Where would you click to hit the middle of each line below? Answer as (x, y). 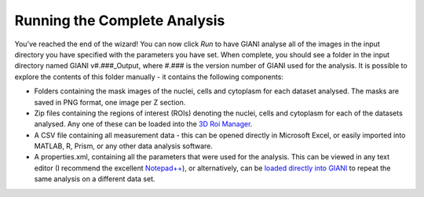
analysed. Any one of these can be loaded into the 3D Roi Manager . (143, 124)
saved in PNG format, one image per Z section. (110, 102)
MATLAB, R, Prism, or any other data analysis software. (124, 146)
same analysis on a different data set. (95, 179)
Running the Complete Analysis (120, 20)
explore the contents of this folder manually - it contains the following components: (149, 77)
